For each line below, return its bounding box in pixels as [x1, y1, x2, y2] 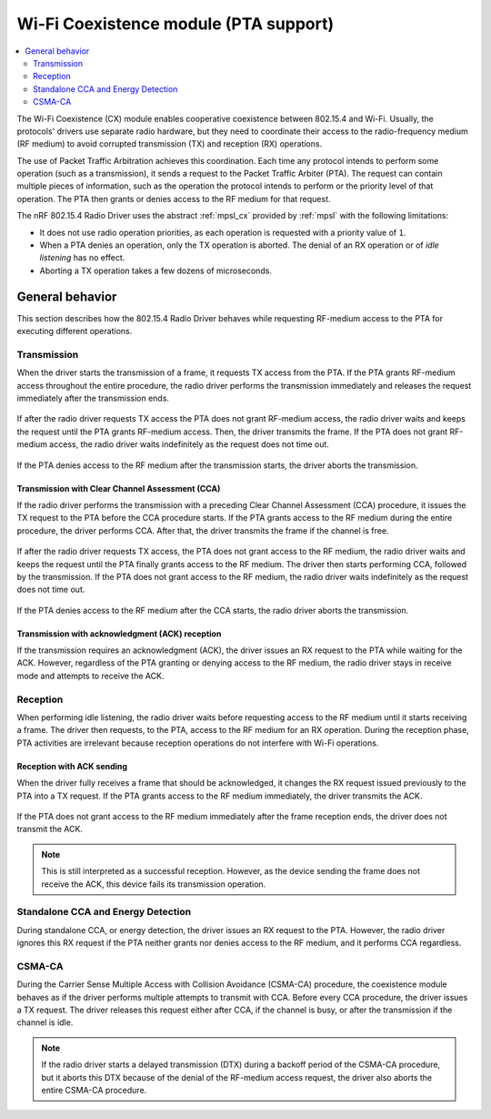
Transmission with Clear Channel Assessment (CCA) [16, 483, 221, 493]
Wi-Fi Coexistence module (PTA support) [16, 14, 335, 34]
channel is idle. [16, 1017, 74, 1028]
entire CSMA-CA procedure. [41, 1084, 147, 1095]
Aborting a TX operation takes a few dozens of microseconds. [39, 265, 273, 276]
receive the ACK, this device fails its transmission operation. [41, 879, 266, 890]
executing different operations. [16, 326, 133, 337]
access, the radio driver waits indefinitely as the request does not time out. [48, 439, 329, 450]
